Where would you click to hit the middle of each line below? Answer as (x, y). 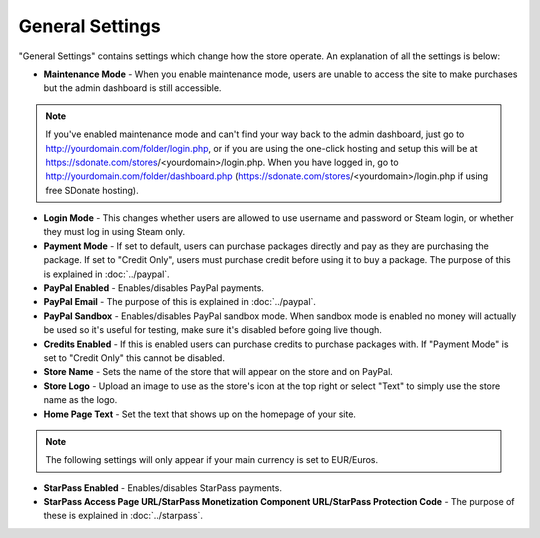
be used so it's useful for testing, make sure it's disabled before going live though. (212, 330)
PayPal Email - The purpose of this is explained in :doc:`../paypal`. (180, 302)
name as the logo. (80, 400)
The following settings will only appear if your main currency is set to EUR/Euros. (212, 460)
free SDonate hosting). (92, 190)
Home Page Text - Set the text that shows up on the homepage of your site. (200, 414)
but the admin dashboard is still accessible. (132, 88)
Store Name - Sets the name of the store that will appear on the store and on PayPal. (218, 372)
